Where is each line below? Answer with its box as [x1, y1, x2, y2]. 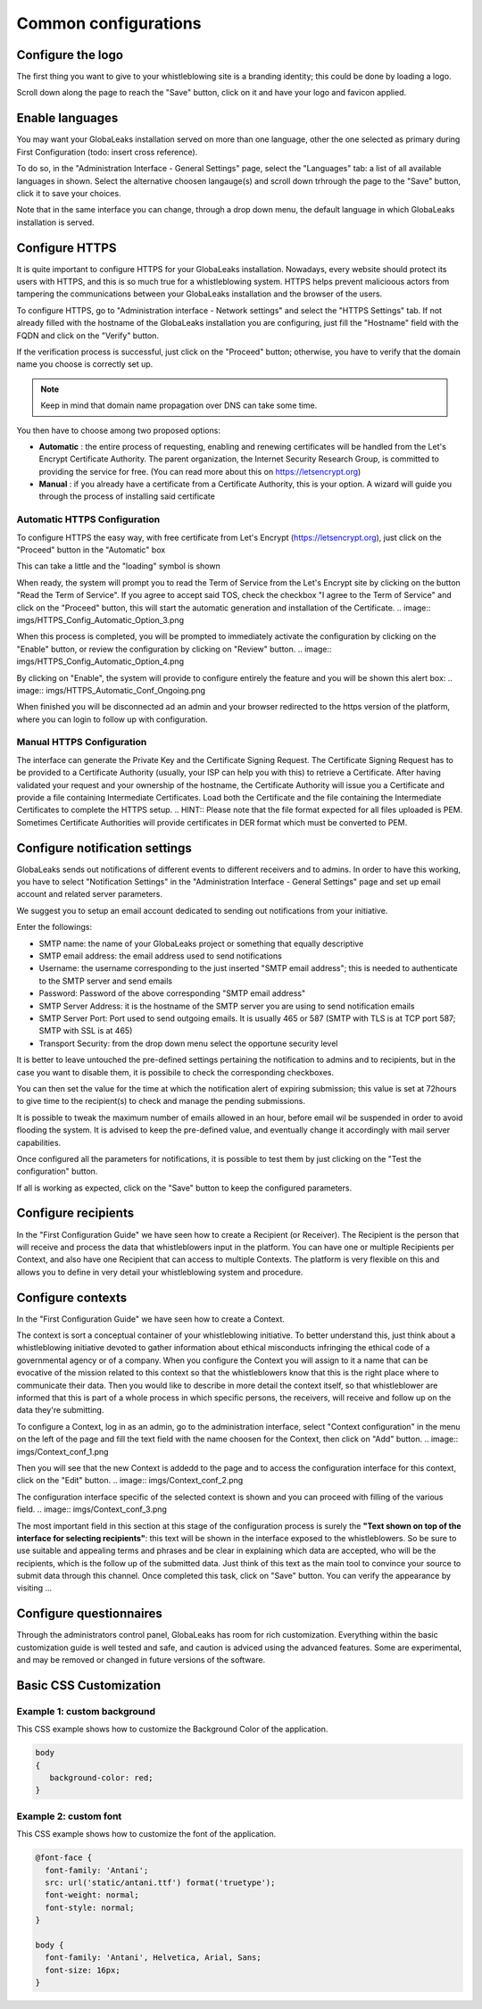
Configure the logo [16, 47, 124, 62]
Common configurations [16, 13, 202, 33]
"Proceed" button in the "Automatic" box [16, 544, 166, 555]
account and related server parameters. [16, 889, 162, 900]
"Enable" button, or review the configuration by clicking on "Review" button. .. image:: [16, 643, 332, 654]
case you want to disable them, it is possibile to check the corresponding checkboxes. [16, 1067, 335, 1077]
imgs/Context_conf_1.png [16, 1446, 109, 1457]
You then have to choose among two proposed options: [16, 425, 220, 436]
